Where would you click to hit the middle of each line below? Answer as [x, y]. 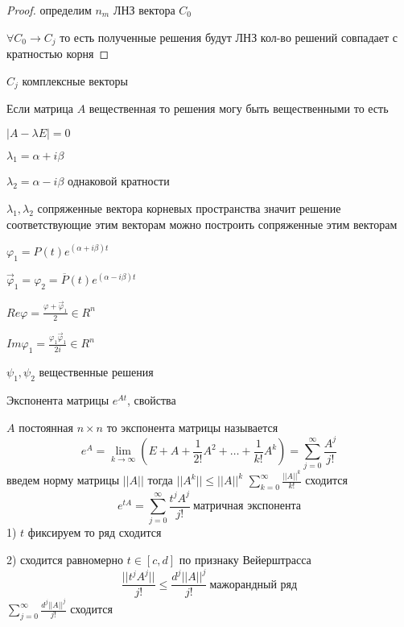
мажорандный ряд [254, 585]
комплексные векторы [75, 80]
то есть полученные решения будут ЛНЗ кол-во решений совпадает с [229, 37]
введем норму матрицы [63, 480]
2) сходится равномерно [65, 559]
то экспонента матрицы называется [192, 427]
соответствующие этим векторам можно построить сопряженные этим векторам [202, 224]
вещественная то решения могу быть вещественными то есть [239, 108]
